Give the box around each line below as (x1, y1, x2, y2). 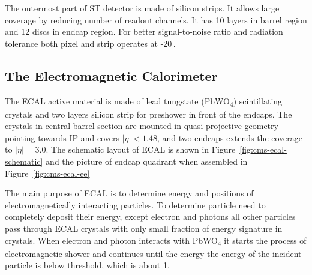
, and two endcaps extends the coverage (157, 131, 303, 144)
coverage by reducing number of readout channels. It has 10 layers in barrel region (5, 13, 307, 26)
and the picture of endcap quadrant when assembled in (46, 155, 248, 168)
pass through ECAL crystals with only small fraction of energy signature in (5, 222, 283, 235)
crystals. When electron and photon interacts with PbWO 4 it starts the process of (5, 234, 307, 248)
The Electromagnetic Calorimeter (5, 66, 218, 85)
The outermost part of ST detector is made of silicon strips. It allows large (5, 2, 280, 14)
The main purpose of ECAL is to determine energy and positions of (5, 187, 254, 199)
